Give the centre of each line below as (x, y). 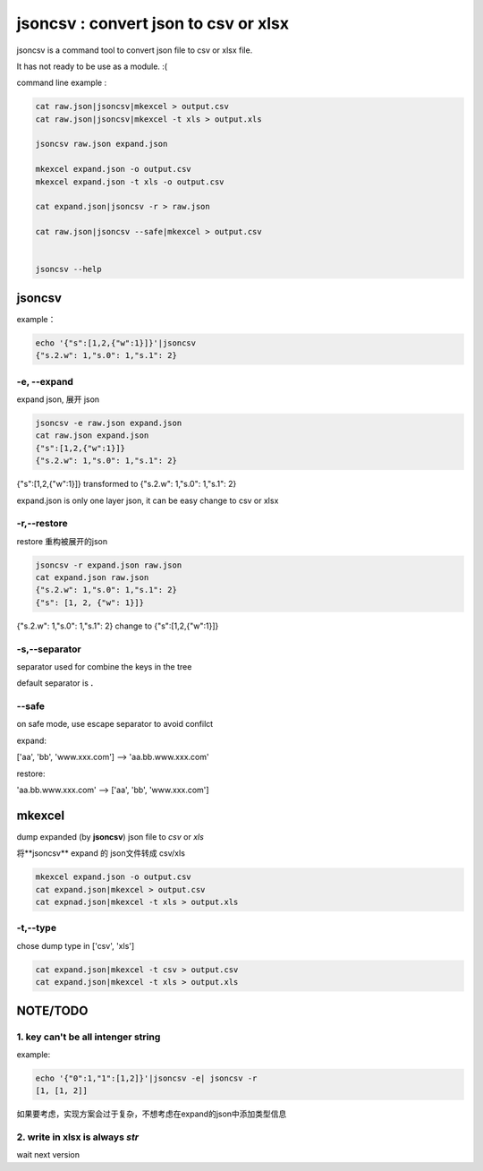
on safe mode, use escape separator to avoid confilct (115, 724)
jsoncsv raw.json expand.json (102, 144)
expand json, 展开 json (58, 399)
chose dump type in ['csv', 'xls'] (76, 945)
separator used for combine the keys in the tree (104, 666)
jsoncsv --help (68, 269)
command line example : (62, 83)
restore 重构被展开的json (62, 541)
